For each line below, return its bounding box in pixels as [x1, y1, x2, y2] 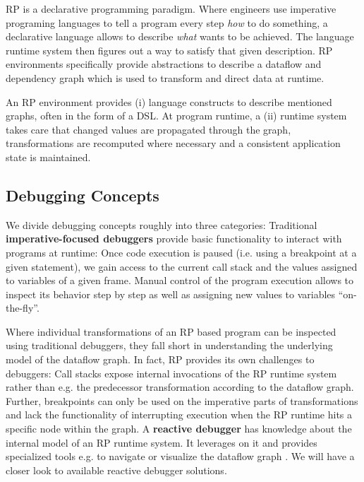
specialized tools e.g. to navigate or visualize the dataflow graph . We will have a [6, 449, 355, 464]
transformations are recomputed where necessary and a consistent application [6, 136, 341, 151]
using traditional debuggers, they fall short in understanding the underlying [6, 338, 333, 353]
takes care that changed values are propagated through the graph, [6, 122, 291, 136]
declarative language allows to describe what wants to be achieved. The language [6, 29, 354, 44]
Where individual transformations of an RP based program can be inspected [6, 324, 336, 339]
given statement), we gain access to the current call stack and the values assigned [6, 259, 358, 274]
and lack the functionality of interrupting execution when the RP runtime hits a [6, 407, 353, 422]
